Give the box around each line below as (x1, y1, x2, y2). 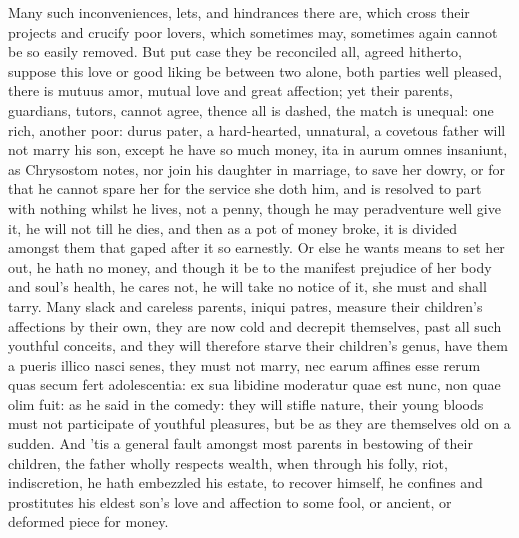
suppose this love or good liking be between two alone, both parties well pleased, (8, 60, 502, 81)
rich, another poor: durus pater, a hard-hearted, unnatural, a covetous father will (8, 119, 506, 140)
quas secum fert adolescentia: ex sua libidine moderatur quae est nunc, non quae (8, 374, 501, 395)
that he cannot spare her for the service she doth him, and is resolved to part (8, 178, 482, 199)
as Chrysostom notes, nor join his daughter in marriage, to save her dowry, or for (8, 158, 506, 179)
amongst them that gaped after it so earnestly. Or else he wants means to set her (8, 237, 505, 258)
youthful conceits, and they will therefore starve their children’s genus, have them (8, 335, 508, 356)
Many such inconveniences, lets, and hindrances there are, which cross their (8, 2, 470, 22)
